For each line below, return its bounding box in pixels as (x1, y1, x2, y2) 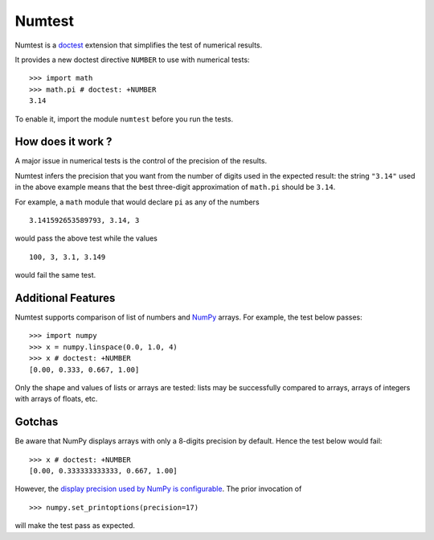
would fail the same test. (14, 270, 96, 280)
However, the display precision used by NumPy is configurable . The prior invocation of (14, 484, 302, 494)
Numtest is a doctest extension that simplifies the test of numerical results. (14, 40, 263, 50)
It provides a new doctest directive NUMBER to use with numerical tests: (14, 55, 250, 64)
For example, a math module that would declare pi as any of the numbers (14, 197, 260, 207)
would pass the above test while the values (14, 233, 158, 243)
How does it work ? (14, 135, 113, 149)
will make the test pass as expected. (14, 521, 136, 530)
